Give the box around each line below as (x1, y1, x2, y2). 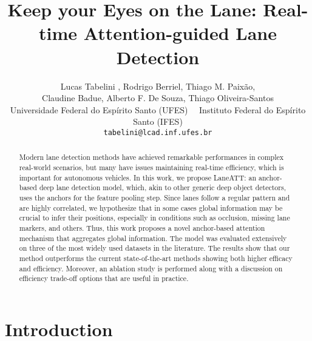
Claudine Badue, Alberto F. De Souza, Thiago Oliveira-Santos (42, 91, 274, 104)
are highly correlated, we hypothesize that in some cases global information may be (19, 202, 283, 213)
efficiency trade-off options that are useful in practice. (19, 273, 189, 283)
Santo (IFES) (133, 115, 183, 128)
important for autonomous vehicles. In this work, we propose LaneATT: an (19, 172, 257, 182)
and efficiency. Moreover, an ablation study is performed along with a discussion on (19, 263, 283, 273)
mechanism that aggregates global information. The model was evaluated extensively (19, 233, 287, 243)
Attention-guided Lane (83, 21, 277, 45)
